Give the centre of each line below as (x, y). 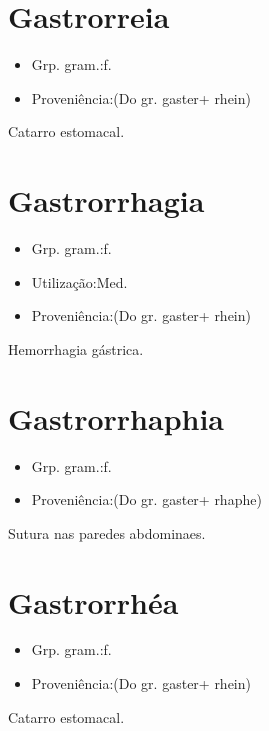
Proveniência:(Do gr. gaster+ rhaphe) (146, 499)
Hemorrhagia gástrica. (76, 348)
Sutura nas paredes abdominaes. (107, 532)
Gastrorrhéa (93, 601)
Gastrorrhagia (106, 200)
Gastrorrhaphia (116, 417)
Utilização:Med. (79, 281)
